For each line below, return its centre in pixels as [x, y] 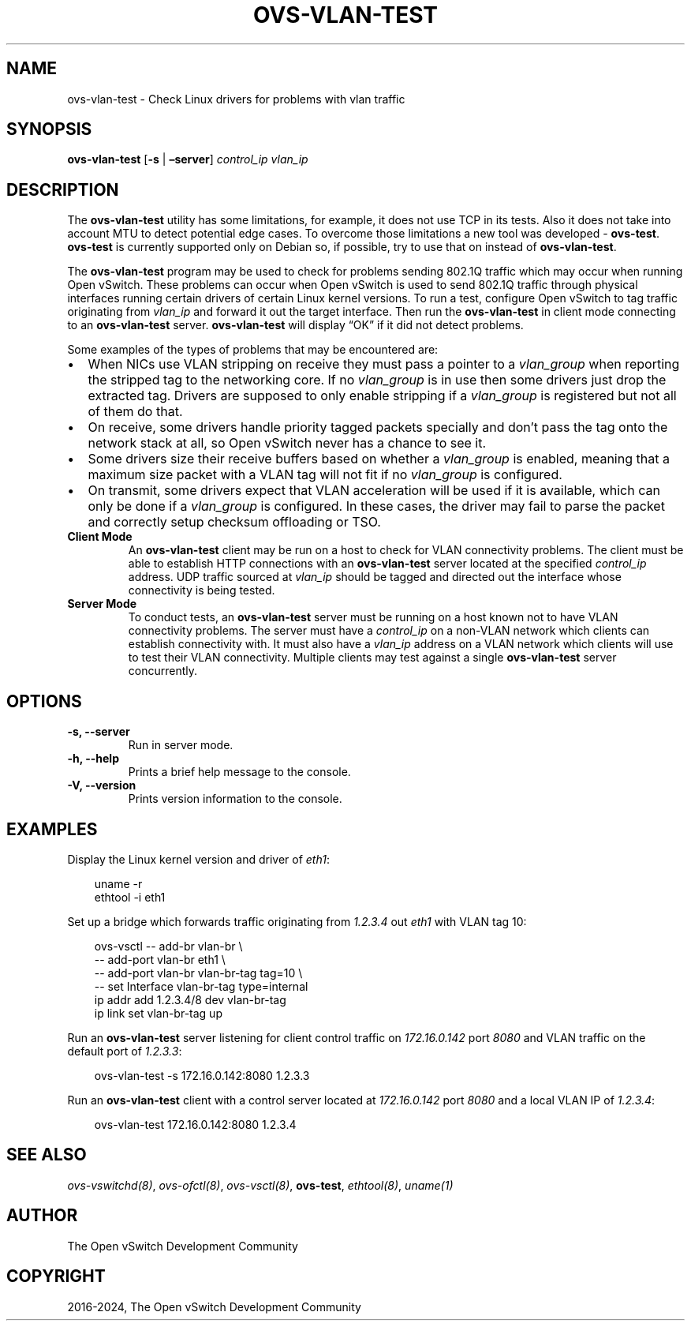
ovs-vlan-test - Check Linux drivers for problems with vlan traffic [236, 99]
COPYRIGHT [56, 1276]
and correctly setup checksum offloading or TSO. [234, 522]
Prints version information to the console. [235, 799]
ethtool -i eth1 [130, 897]
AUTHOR [42, 1216]
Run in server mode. [181, 745]
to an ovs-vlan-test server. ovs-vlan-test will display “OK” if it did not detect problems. [295, 325]
